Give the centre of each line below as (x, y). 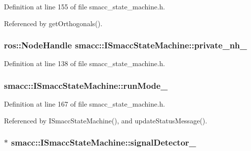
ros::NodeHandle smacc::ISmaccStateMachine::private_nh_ (125, 45)
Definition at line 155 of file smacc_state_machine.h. (84, 6)
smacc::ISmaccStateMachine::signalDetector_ (104, 142)
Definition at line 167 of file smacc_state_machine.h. (84, 104)
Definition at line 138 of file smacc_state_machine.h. (84, 63)
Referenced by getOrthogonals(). (53, 23)
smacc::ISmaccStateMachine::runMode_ (86, 85)
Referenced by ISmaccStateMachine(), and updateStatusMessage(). (106, 120)
